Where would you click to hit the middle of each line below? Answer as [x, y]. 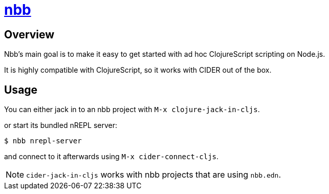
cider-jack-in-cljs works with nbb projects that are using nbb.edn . [154, 175]
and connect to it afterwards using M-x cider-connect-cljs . [112, 157]
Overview [29, 34]
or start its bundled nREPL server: [61, 125]
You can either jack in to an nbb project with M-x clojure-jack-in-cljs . [132, 110]
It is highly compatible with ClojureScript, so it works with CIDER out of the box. [138, 70]
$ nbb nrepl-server [43, 141]
